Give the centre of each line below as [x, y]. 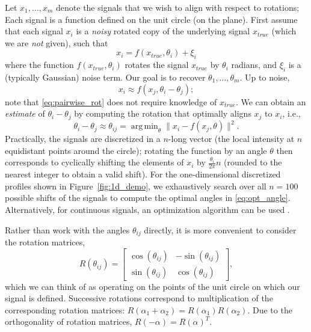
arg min [144, 127]
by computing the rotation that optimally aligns [163, 113]
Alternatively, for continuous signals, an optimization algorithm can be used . [147, 209]
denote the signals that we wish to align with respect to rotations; [178, 7]
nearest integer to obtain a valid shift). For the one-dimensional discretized [143, 174]
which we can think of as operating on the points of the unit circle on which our [152, 286]
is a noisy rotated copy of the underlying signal [163, 31]
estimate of [25, 113]
